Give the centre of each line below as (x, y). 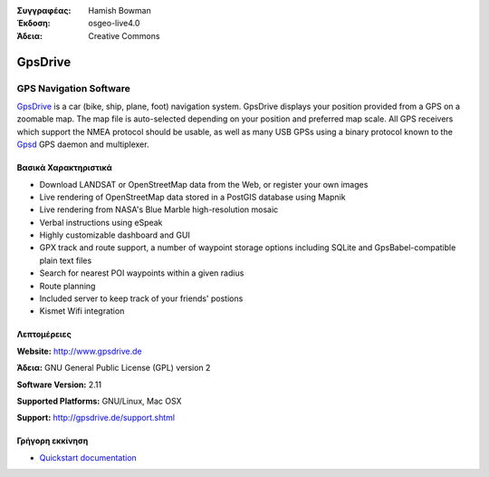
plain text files (66, 260)
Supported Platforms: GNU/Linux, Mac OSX (99, 401)
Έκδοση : (34, 24)
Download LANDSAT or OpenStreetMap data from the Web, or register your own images (204, 184)
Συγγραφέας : (44, 10)
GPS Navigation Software (74, 88)
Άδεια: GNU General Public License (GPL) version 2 (114, 368)
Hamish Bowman (120, 10)
